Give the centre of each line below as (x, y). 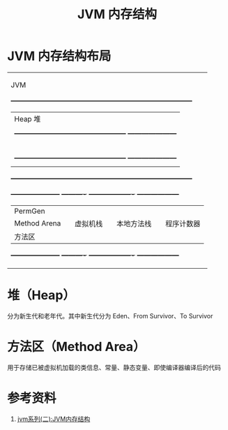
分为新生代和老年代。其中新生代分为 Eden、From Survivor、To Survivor (110, 316)
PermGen (30, 211)
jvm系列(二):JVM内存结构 (54, 419)
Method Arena (38, 223)
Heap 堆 (28, 119)
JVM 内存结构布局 (59, 56)
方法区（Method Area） (76, 347)
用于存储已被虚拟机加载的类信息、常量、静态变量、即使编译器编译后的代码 (114, 367)
